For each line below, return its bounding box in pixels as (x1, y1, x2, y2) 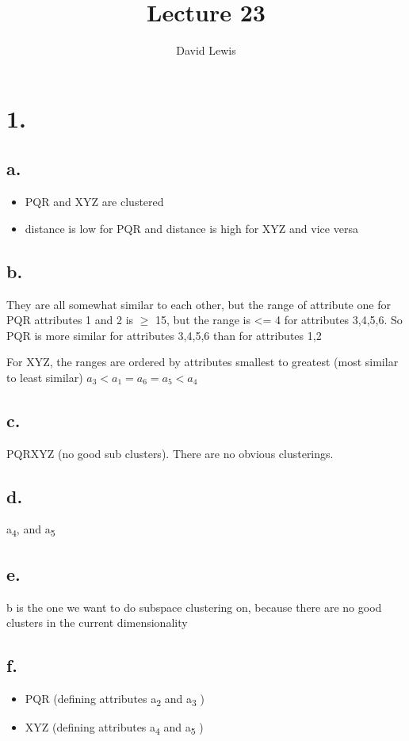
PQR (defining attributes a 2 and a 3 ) (25, 690, 204, 709)
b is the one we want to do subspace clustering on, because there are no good (6, 598, 382, 615)
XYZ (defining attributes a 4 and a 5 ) (25, 719, 204, 738)
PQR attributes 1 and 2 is (6, 311, 134, 328)
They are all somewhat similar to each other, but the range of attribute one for (6, 296, 391, 312)
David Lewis (176, 42, 236, 59)
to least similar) (6, 369, 83, 385)
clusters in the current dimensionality (6, 614, 188, 631)
